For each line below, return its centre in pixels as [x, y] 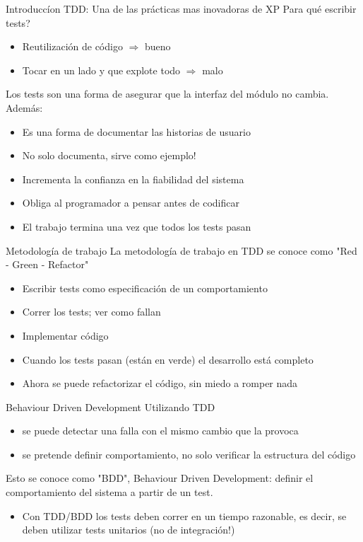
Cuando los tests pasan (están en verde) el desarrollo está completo [168, 359]
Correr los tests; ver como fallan [91, 312]
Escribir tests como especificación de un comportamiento [145, 288]
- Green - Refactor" [47, 264]
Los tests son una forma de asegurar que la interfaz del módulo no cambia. [167, 94]
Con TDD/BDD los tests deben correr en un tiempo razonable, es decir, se [184, 515]
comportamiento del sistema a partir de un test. [109, 492]
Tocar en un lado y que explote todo [101, 70]
